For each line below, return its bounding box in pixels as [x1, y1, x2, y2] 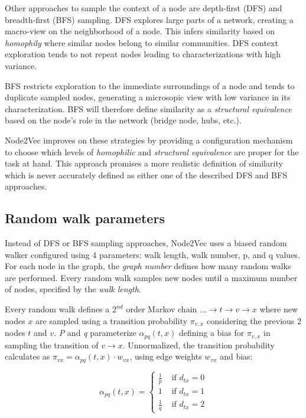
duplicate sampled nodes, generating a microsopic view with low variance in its [5, 91, 291, 103]
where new [259, 303, 298, 315]
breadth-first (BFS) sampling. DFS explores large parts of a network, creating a [5, 13, 294, 25]
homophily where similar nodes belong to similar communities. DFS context [5, 36, 278, 48]
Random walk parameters [5, 209, 165, 227]
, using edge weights [129, 350, 202, 363]
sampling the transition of [5, 338, 99, 351]
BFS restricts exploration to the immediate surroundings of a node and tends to [5, 79, 295, 92]
